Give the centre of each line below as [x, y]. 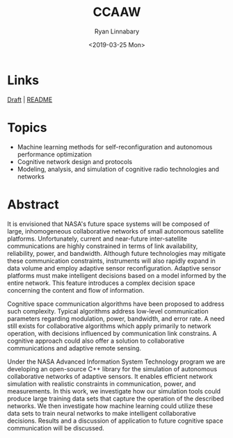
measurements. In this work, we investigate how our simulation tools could [114, 391]
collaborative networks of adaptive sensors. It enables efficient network [110, 376]
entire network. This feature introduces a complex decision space [101, 283]
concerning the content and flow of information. [76, 290]
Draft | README [30, 99]
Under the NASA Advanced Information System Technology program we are [116, 362]
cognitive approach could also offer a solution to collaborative [96, 341]
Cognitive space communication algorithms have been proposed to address [116, 304]
